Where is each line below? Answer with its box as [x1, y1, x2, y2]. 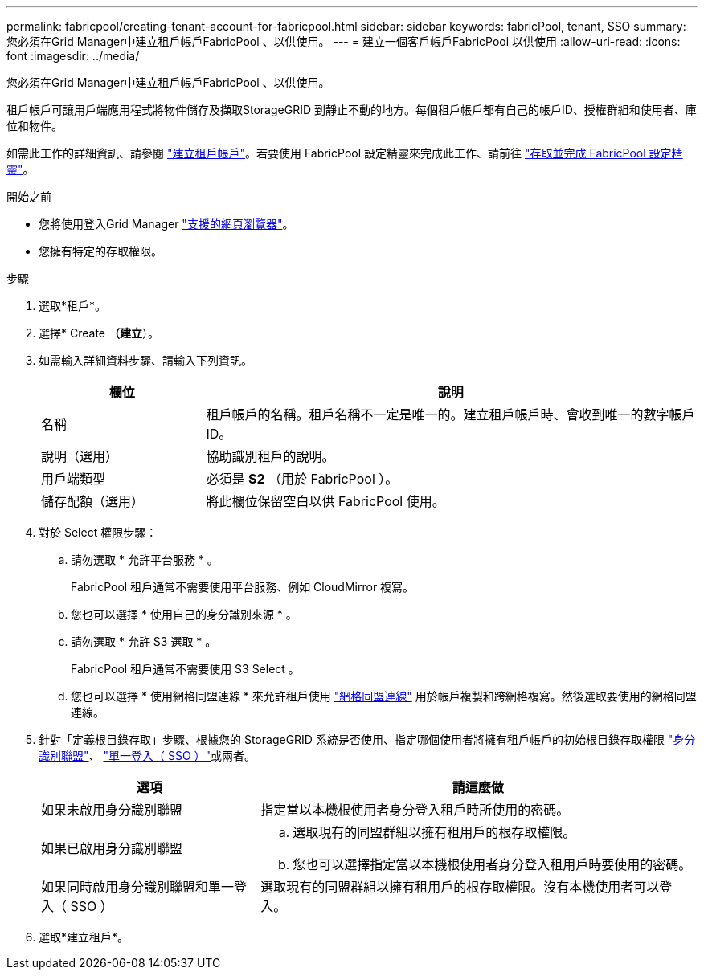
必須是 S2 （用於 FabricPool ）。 [206, 471, 399, 487]
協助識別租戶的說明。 [206, 448, 335, 464]
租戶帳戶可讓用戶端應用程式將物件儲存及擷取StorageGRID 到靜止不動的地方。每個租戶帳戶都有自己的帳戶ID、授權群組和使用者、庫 [6, 103, 697, 116]
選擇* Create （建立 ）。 [39, 326, 159, 340]
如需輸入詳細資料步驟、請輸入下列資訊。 [39, 353, 252, 367]
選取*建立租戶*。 [39, 930, 129, 944]
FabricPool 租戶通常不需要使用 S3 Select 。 [71, 662, 300, 676]
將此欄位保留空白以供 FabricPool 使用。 [206, 493, 445, 509]
